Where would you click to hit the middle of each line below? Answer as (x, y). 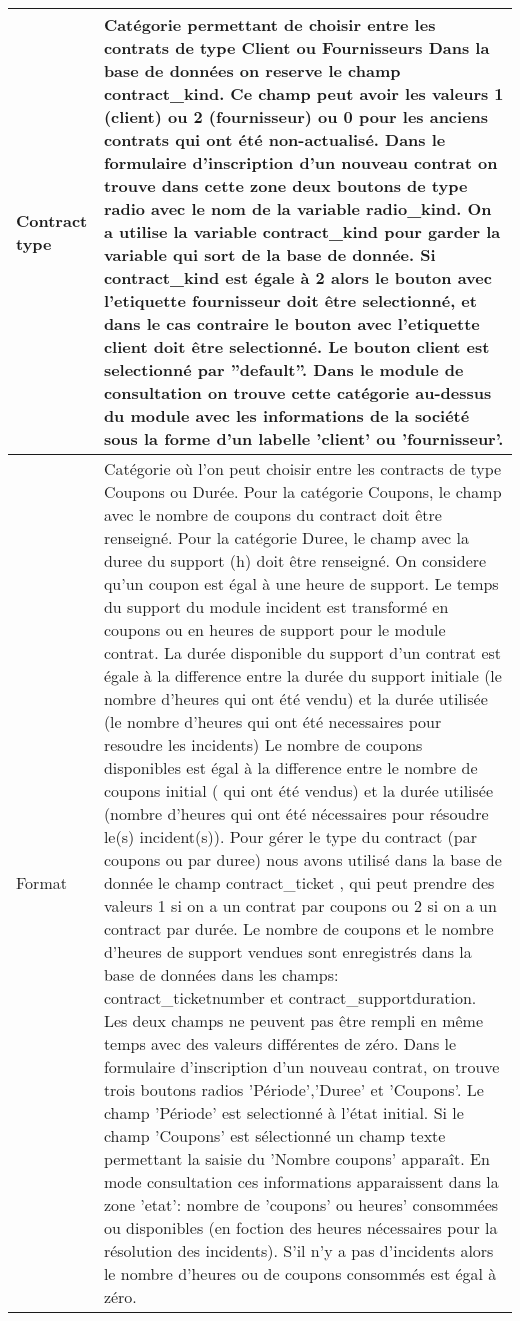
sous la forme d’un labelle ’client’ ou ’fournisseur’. (303, 438)
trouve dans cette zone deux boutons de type (285, 185)
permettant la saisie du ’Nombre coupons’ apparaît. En (296, 1158)
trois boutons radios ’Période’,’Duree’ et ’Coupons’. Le (293, 1089)
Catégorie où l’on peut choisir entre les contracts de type (302, 468)
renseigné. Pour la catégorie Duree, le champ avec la (286, 537)
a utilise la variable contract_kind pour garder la (302, 231)
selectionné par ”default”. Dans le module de (283, 369)
